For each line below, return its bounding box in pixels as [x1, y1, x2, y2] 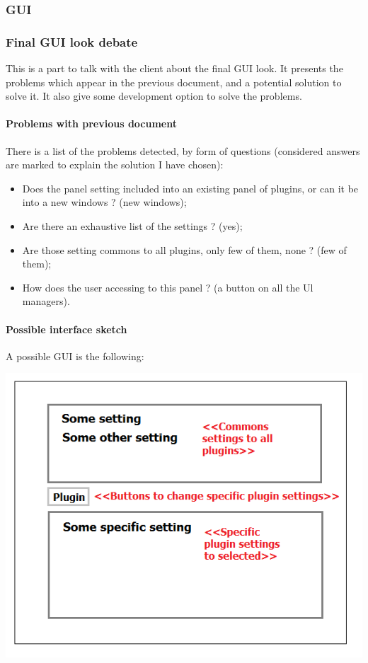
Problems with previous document [6, 116, 178, 131]
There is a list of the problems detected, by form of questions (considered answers [6, 143, 360, 158]
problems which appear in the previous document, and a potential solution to [6, 74, 342, 89]
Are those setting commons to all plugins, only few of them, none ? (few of [22, 242, 347, 257]
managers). [22, 294, 70, 309]
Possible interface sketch [6, 321, 127, 336]
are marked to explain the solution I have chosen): [6, 157, 224, 172]
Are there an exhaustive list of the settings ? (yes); [22, 219, 243, 234]
